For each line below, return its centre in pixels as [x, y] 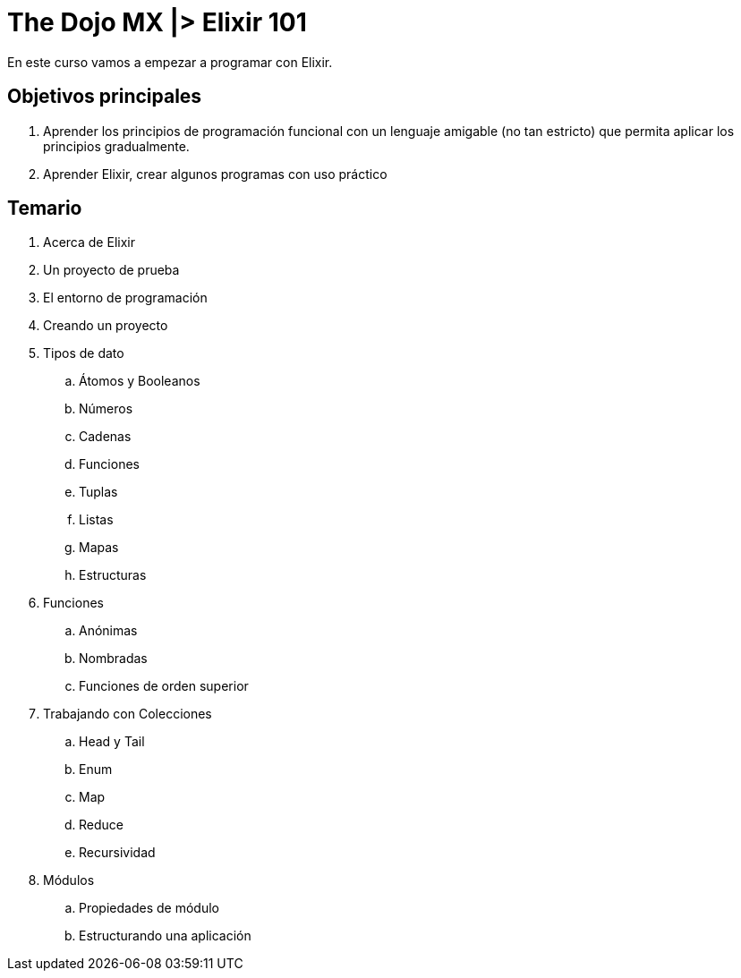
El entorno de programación [125, 298]
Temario [45, 208]
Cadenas [105, 437]
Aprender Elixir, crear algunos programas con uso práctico [215, 174]
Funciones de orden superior [164, 686]
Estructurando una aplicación [165, 936]
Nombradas [113, 659]
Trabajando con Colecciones [128, 714]
